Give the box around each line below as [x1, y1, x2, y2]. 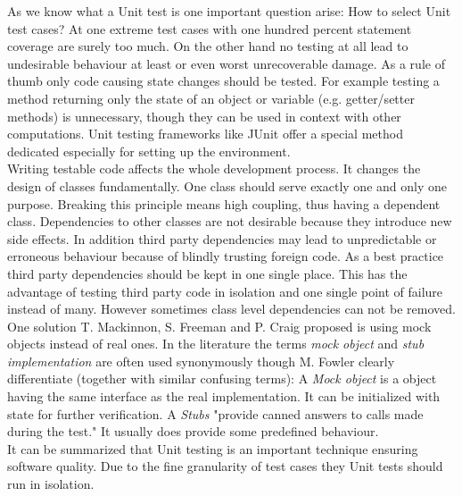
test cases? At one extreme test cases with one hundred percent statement [7, 19, 412, 38]
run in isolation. [7, 475, 95, 493]
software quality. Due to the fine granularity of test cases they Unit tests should [7, 457, 443, 475]
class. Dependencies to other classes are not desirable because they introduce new [7, 212, 452, 231]
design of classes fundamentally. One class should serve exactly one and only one [7, 176, 447, 195]
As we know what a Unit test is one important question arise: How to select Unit [7, 2, 451, 20]
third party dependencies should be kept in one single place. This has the [7, 264, 408, 282]
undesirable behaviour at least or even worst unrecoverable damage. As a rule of [7, 54, 445, 72]
